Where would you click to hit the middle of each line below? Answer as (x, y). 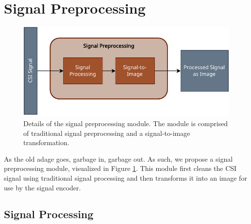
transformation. (46, 142)
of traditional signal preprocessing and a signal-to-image (107, 133)
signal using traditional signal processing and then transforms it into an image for (125, 177)
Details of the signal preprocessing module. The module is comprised (126, 123)
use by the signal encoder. (42, 187)
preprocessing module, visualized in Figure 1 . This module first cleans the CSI (120, 168)
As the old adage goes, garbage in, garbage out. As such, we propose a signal (118, 159)
